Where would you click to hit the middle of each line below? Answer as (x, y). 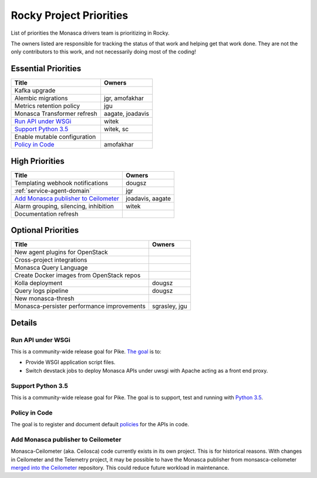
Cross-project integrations (51, 260)
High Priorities (38, 161)
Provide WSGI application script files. (70, 362)
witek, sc (116, 129)
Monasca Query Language (51, 268)
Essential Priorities (46, 68)
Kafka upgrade (35, 91)
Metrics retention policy (47, 106)
